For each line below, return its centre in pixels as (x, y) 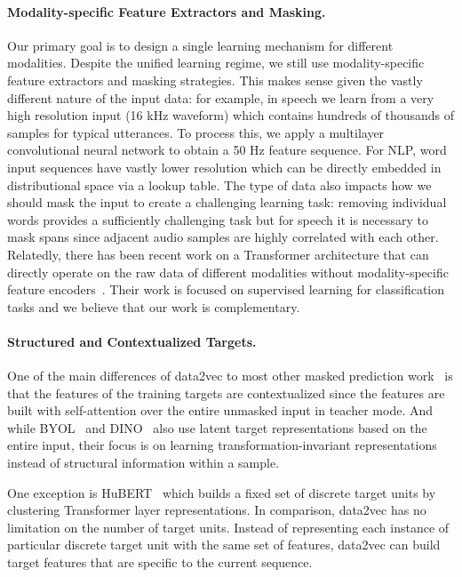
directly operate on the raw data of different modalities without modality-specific (228, 272)
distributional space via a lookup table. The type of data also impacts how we (219, 184)
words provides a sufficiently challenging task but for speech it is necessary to (218, 219)
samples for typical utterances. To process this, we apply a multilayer (196, 132)
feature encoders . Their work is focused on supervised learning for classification (226, 289)
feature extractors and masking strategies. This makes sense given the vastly (215, 80)
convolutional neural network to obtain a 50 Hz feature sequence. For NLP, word (227, 150)
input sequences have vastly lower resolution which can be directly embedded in (224, 167)
